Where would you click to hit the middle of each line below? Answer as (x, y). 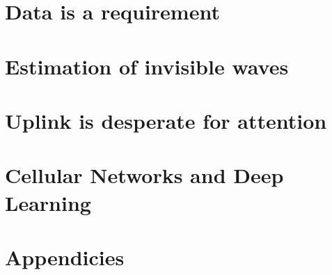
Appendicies (65, 257)
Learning (48, 202)
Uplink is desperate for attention (166, 120)
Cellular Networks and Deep (144, 175)
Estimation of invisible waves (147, 66)
